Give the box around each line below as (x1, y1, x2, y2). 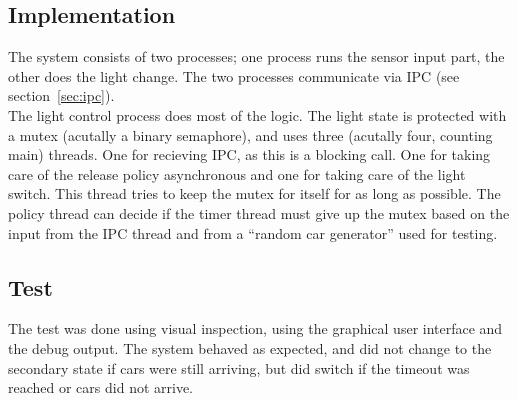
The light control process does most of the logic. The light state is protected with (8, 104, 507, 125)
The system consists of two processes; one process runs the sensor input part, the (8, 46, 505, 67)
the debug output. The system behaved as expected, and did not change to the (8, 337, 492, 358)
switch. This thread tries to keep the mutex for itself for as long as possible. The (8, 183, 501, 204)
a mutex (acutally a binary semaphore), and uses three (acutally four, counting (8, 124, 493, 145)
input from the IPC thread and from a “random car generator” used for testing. (8, 222, 498, 243)
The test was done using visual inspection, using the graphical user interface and (8, 318, 503, 339)
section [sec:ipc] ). (8, 85, 115, 106)
